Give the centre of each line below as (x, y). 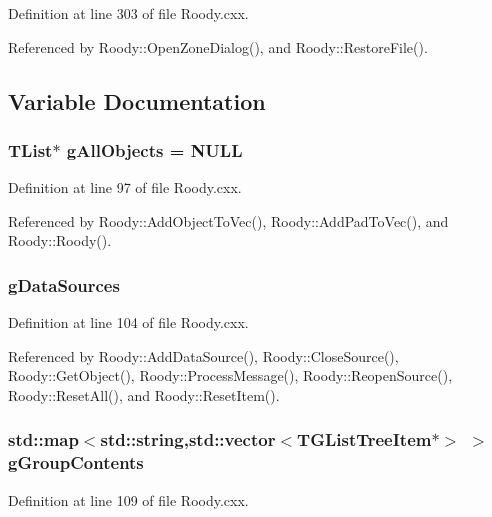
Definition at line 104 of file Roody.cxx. (128, 322)
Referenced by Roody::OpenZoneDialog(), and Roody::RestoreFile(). (218, 46)
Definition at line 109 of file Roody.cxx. (128, 499)
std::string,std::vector (188, 439)
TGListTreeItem (364, 439)
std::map (43, 439)
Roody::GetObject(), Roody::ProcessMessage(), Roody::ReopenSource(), (230, 375)
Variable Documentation (137, 100)
